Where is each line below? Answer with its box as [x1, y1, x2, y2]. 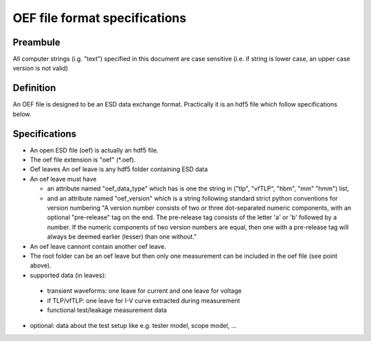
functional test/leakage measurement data [47, 306, 168, 314]
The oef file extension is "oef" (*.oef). [30, 155, 136, 164]
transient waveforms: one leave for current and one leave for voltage [47, 287, 242, 295]
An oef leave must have [30, 175, 97, 183]
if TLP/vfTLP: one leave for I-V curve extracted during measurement [47, 296, 240, 305]
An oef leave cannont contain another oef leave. [30, 242, 166, 250]
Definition [12, 82, 56, 94]
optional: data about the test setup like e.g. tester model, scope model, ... [30, 322, 237, 330]
